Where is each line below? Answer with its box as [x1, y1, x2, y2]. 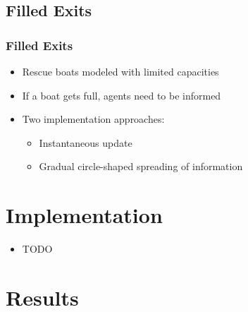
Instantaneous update [39, 135, 132, 150]
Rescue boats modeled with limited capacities [22, 64, 219, 78]
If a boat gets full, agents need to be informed [22, 88, 221, 102]
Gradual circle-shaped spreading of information [39, 159, 243, 174]
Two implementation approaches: [22, 112, 165, 126]
